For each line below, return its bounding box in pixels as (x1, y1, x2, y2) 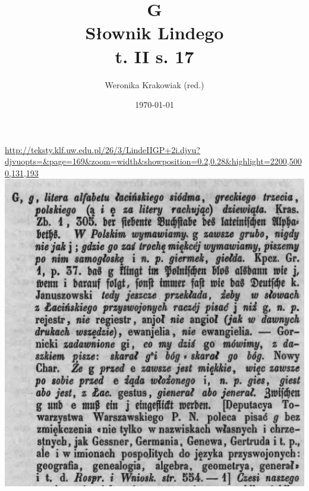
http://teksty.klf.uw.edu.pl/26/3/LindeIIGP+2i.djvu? (5, 143, 200, 156)
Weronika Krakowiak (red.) (105, 78, 204, 91)
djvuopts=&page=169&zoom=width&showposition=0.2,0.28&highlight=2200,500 (5, 155, 302, 167)
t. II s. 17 (115, 43, 194, 68)
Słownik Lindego (85, 20, 224, 45)
